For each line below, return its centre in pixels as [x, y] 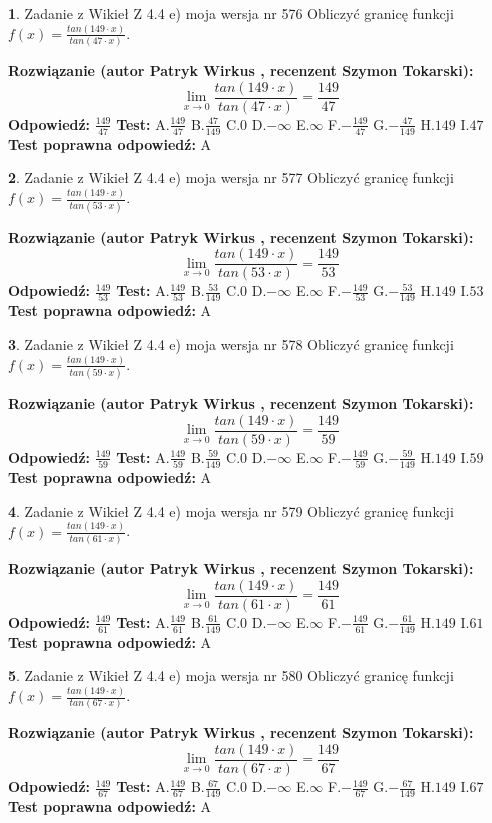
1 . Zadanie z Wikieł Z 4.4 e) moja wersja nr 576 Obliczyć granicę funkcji [231, 13]
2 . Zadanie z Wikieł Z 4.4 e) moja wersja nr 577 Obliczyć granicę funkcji [231, 177]
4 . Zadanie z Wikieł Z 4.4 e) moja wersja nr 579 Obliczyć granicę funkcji [231, 510]
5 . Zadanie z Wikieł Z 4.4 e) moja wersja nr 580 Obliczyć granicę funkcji [231, 675]
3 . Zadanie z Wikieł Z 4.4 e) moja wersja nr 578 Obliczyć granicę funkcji [231, 344]
